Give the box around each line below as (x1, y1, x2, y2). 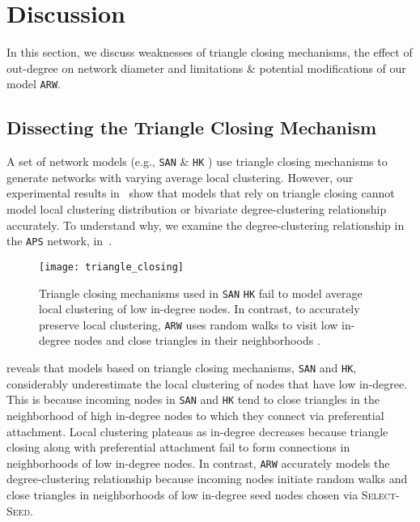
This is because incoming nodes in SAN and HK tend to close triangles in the (6, 391, 380, 408)
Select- (361, 486, 400, 503)
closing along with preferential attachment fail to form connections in (6, 439, 350, 456)
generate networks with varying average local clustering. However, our (6, 168, 354, 185)
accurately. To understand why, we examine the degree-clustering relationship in (6, 216, 405, 233)
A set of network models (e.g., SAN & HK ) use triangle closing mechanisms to (6, 153, 388, 170)
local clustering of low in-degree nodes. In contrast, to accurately (39, 300, 360, 317)
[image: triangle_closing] (39, 261, 184, 273)
